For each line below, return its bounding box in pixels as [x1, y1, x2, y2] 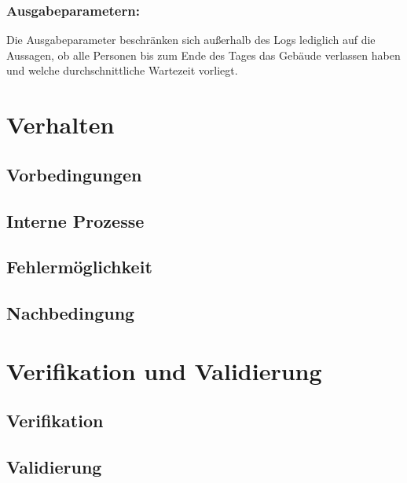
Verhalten [6, 108, 115, 141]
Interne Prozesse [6, 208, 145, 232]
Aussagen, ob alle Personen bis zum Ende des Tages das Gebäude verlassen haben [6, 46, 401, 63]
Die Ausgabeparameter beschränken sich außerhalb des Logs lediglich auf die [6, 31, 376, 48]
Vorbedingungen [6, 162, 142, 186]
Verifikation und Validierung [6, 354, 322, 386]
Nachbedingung [6, 301, 135, 325]
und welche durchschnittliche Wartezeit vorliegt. [6, 62, 238, 79]
